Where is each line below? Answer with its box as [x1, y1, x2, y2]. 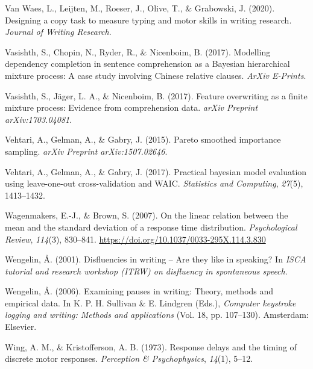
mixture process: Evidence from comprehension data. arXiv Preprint [5, 101, 258, 114]
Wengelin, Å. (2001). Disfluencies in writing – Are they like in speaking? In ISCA [5, 253, 306, 265]
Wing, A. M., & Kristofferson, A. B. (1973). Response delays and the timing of [5, 340, 297, 353]
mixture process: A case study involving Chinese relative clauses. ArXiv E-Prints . [5, 69, 306, 81]
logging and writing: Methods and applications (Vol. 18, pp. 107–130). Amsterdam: [5, 308, 309, 321]
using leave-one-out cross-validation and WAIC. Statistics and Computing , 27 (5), [5, 177, 303, 190]
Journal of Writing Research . [5, 25, 112, 38]
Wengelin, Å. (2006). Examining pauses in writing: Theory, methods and [5, 285, 274, 297]
